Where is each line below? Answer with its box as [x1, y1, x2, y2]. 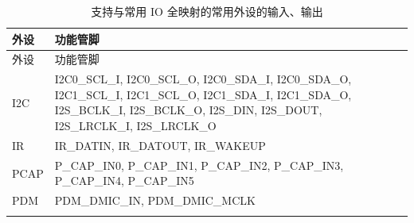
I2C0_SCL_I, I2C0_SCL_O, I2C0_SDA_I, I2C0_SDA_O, [54, 71, 352, 87]
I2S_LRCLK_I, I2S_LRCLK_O [54, 117, 217, 134]
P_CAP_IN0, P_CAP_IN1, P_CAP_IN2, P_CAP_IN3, [54, 156, 344, 173]
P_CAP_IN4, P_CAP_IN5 [54, 172, 194, 189]
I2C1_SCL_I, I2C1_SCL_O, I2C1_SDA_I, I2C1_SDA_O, [54, 86, 352, 102]
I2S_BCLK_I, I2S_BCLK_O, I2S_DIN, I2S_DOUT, [54, 102, 322, 118]
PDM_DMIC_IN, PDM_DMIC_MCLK [54, 192, 256, 209]
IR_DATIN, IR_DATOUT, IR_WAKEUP [54, 136, 266, 153]
